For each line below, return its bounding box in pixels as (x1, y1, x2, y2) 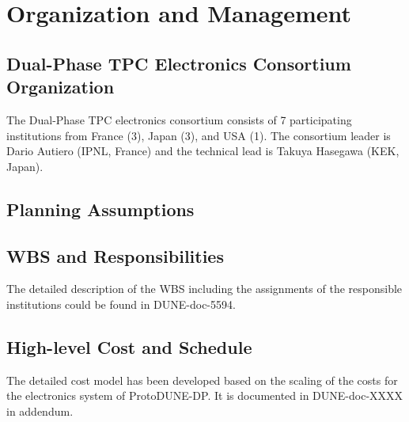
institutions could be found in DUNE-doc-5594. (6, 295, 236, 312)
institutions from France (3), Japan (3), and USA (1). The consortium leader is (6, 127, 391, 143)
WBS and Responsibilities (6, 243, 224, 268)
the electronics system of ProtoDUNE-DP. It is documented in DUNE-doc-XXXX (6, 387, 403, 404)
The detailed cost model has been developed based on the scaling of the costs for (6, 371, 398, 388)
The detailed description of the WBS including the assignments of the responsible (6, 280, 403, 297)
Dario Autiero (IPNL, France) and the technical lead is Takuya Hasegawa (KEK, (6, 143, 400, 159)
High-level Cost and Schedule (6, 334, 252, 359)
